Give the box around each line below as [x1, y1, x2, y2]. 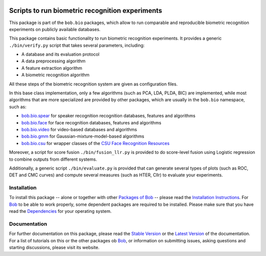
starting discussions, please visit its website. [9, 245, 100, 251]
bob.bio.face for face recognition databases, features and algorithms [21, 119, 162, 125]
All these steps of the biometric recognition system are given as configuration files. [9, 81, 178, 87]
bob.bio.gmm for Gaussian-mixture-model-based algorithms [21, 133, 145, 140]
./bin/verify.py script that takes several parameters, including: [9, 42, 145, 48]
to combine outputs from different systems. [9, 156, 97, 162]
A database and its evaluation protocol [21, 52, 100, 57]
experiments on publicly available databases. [9, 26, 101, 32]
